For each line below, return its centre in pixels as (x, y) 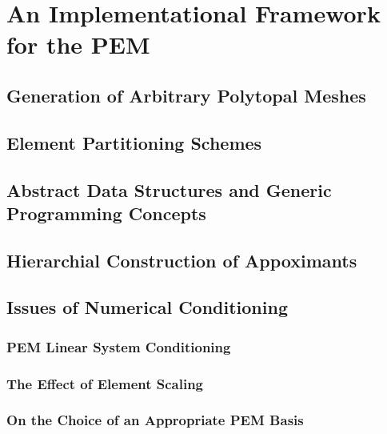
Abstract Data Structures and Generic (169, 189)
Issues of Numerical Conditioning (147, 307)
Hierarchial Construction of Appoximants (182, 260)
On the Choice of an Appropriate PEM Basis (155, 420)
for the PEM (78, 44)
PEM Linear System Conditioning (119, 346)
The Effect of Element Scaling (105, 383)
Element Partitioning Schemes (134, 142)
